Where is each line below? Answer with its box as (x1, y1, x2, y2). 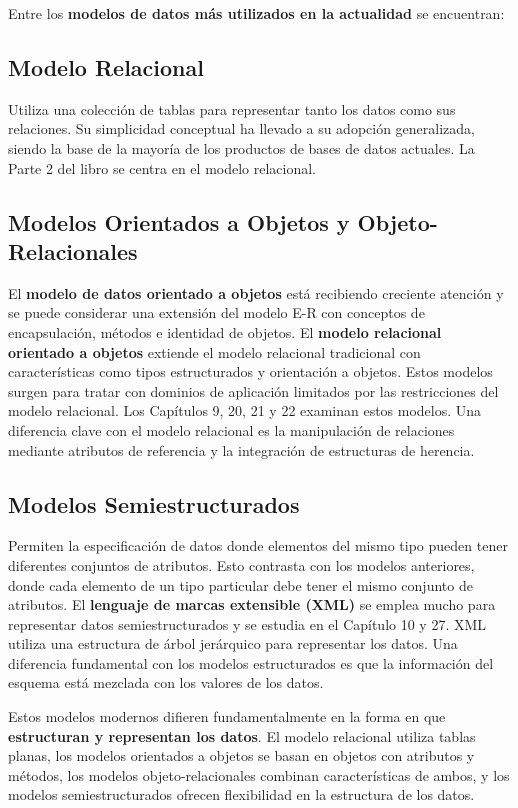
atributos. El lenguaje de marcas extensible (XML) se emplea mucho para (8, 594, 496, 615)
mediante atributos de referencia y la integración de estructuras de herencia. (8, 439, 475, 460)
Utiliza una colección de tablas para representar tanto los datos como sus (8, 98, 456, 119)
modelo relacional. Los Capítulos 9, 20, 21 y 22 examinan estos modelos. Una (8, 400, 482, 421)
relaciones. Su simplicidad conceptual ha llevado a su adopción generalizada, (8, 118, 475, 139)
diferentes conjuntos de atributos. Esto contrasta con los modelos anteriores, (8, 554, 475, 575)
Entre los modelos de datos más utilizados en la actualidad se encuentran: (8, 3, 505, 23)
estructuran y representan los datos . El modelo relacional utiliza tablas (8, 725, 476, 746)
